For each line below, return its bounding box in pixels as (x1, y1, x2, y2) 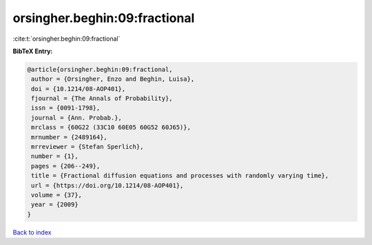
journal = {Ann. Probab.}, (31, 114, 122, 121)
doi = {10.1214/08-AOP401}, (31, 85, 126, 92)
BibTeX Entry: (12, 47, 53, 55)
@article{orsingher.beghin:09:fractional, (27, 66, 173, 73)
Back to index (12, 228, 52, 236)
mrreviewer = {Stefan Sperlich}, (31, 143, 144, 151)
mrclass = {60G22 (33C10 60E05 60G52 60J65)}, (31, 124, 191, 131)
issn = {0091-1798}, (31, 104, 101, 112)
